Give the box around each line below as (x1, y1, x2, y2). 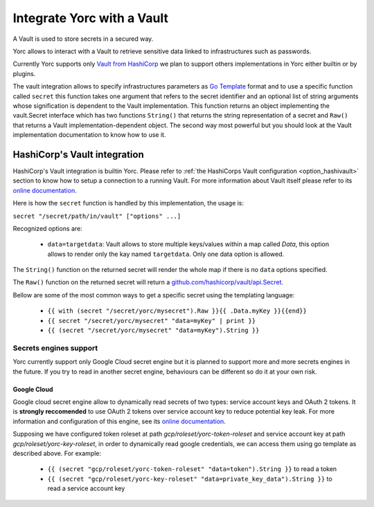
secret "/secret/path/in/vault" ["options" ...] (12, 212, 181, 220)
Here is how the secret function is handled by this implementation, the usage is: (12, 199, 244, 208)
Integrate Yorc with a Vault (12, 10, 169, 26)
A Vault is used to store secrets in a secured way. (12, 35, 154, 43)
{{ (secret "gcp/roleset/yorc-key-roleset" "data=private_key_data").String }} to (47, 474, 332, 483)
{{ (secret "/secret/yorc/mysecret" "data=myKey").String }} (47, 326, 260, 335)
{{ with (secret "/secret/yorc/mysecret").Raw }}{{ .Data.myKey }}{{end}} (47, 307, 308, 315)
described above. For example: (12, 449, 102, 457)
